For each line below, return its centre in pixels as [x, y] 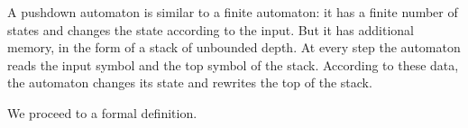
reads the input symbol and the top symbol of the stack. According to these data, [233, 64]
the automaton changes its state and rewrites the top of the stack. [190, 82]
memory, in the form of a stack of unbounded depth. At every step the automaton [234, 47]
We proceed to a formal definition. [102, 112]
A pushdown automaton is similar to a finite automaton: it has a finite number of [233, 12]
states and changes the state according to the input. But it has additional [211, 29]
